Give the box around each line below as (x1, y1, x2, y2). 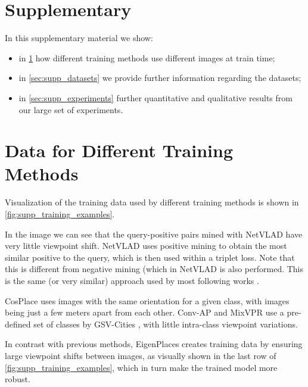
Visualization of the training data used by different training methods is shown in (5, 196, 299, 208)
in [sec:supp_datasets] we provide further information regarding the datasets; (18, 71, 301, 84)
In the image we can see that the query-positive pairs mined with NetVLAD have (5, 227, 303, 240)
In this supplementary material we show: (5, 32, 153, 44)
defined (5, 317, 31, 330)
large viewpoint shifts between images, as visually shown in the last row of (5, 349, 276, 361)
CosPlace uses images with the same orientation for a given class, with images (5, 294, 290, 307)
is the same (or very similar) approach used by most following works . (5, 274, 259, 286)
